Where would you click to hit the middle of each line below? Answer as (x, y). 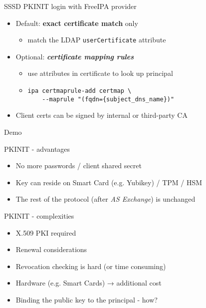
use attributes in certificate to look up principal (100, 73)
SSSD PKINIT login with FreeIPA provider (70, 6)
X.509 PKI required (46, 232)
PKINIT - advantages (37, 149)
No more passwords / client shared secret (79, 165)
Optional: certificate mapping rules (75, 56)
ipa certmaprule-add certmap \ (80, 91)
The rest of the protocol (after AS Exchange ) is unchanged (105, 199)
